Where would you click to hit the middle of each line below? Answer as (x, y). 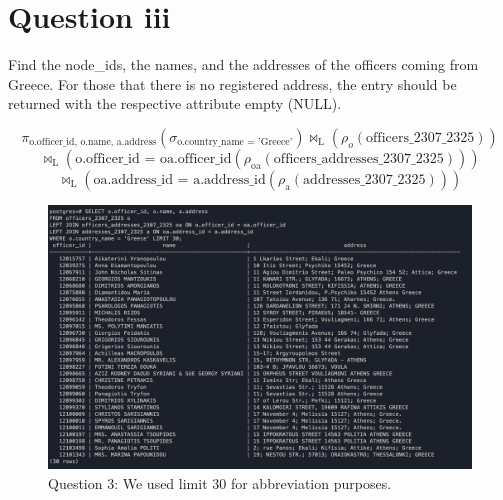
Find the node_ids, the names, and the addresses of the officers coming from (243, 64)
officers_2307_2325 (420, 137)
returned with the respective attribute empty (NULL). (175, 103)
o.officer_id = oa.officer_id (153, 158)
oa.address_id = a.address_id (179, 179)
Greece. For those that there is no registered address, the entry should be (232, 83)
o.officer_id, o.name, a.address (93, 142)
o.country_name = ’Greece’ (235, 142)
